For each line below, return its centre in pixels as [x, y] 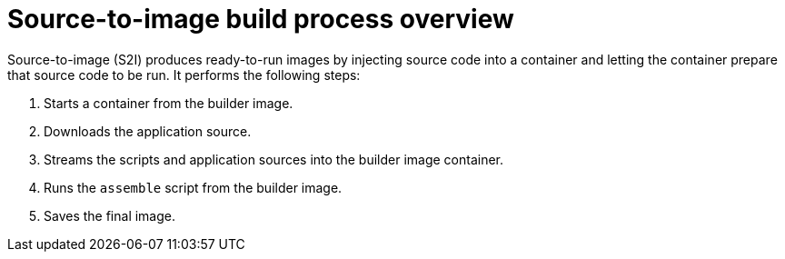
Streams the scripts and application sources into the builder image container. [274, 159]
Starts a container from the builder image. [169, 103]
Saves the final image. [110, 215]
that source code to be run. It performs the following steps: [184, 75]
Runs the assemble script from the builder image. [193, 187]
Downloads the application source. [148, 131]
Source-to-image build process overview [261, 19]
